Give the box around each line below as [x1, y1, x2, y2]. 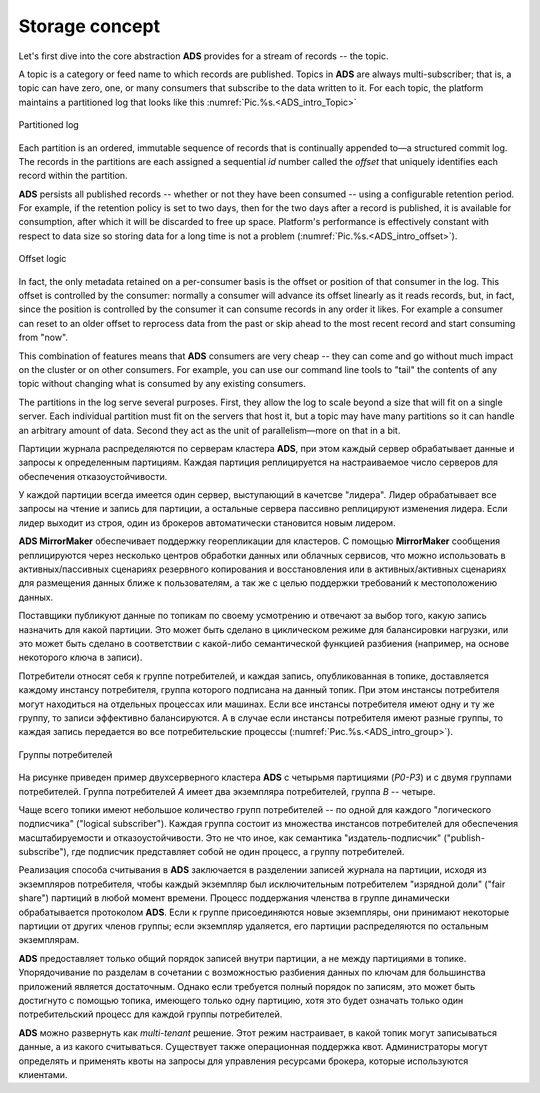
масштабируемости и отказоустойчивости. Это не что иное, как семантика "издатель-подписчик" [18, 831, 442, 844]
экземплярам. [18, 934, 80, 946]
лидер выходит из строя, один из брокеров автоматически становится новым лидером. [18, 516, 396, 529]
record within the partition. [18, 170, 129, 182]
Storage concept [18, 15, 160, 37]
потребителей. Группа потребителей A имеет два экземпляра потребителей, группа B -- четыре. [18, 785, 436, 797]
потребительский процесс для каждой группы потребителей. [18, 1008, 283, 1020]
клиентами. [18, 1068, 68, 1080]
